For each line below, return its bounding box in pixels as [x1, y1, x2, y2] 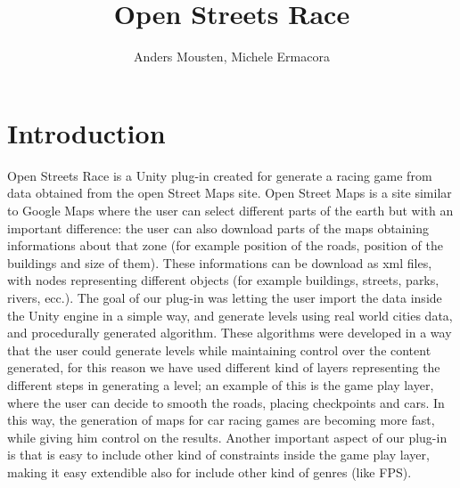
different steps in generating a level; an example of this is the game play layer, [7, 375, 434, 394]
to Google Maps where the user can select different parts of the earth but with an [7, 201, 454, 220]
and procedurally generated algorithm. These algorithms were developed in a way [7, 323, 452, 342]
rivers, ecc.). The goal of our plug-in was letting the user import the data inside [7, 289, 442, 306]
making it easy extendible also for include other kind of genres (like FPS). [7, 462, 412, 481]
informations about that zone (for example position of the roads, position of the [7, 236, 443, 255]
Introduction [7, 114, 166, 150]
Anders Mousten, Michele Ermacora [134, 47, 330, 66]
